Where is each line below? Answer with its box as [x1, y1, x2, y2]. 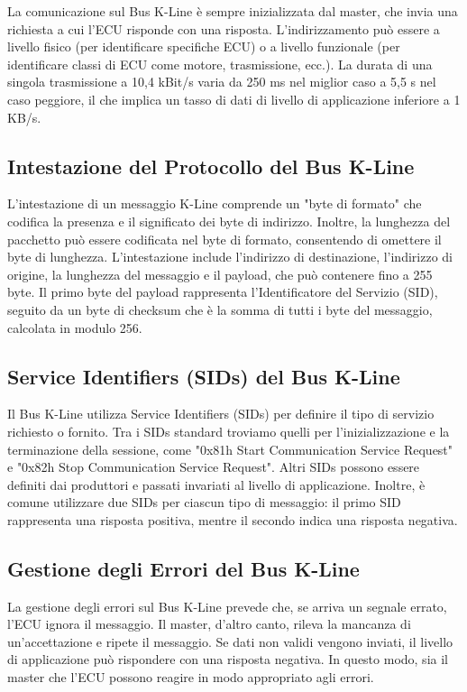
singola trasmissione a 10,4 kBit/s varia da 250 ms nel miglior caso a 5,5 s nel [7, 72, 436, 91]
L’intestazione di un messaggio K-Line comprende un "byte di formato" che [7, 194, 422, 213]
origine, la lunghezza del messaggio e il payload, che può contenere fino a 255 [7, 264, 433, 283]
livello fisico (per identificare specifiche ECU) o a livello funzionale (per [7, 37, 400, 56]
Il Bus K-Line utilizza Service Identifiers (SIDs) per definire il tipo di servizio [7, 404, 435, 423]
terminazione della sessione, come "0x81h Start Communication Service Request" [7, 439, 453, 458]
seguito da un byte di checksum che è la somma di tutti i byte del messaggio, [7, 300, 433, 318]
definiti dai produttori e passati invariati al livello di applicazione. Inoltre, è [7, 475, 426, 494]
